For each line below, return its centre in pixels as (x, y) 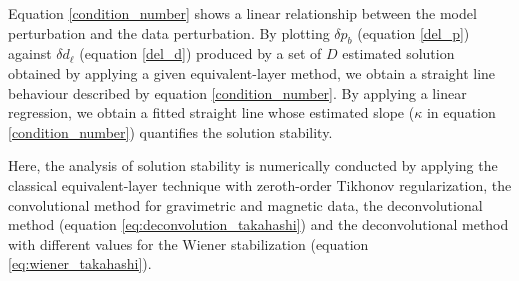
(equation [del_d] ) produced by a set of (200, 53)
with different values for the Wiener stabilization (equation (188, 243)
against (30, 53)
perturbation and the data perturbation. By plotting (169, 32)
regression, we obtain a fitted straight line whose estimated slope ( (211, 112)
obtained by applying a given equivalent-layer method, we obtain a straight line (252, 72)
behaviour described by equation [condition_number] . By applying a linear (237, 92)
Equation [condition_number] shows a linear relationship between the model (242, 13)
